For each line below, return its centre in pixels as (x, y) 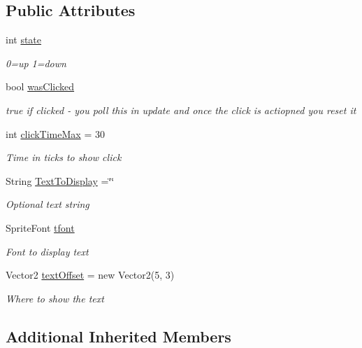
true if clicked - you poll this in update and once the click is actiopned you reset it (181, 110)
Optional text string (48, 204)
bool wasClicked (40, 86)
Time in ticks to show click (64, 157)
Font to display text (47, 251)
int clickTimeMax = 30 (55, 133)
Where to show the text (55, 298)
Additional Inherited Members (118, 336)
